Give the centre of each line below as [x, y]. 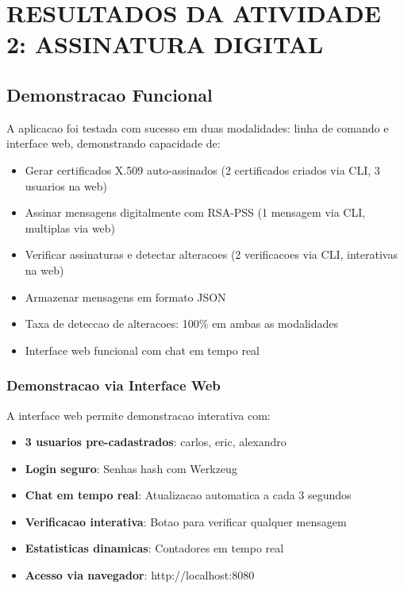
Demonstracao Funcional [110, 94]
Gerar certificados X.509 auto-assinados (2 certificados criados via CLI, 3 [202, 169]
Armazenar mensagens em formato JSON [125, 296]
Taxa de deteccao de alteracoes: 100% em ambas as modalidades [182, 323]
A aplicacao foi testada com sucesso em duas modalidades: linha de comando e [198, 127]
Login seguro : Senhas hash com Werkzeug [131, 468]
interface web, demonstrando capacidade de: [114, 143]
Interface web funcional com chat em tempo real [142, 350]
